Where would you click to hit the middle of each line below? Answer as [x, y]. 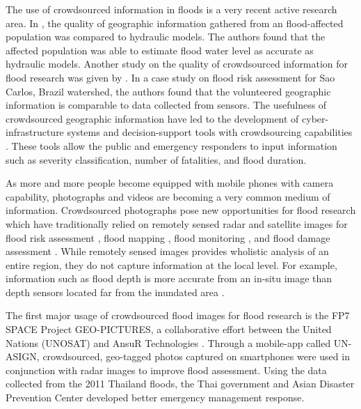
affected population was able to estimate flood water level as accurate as [160, 50]
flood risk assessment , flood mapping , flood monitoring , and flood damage [168, 237]
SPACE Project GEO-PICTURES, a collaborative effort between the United [169, 329]
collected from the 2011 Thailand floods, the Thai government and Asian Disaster [180, 384]
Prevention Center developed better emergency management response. [155, 398]
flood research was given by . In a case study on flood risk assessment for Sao [170, 77]
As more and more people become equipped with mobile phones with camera [170, 183]
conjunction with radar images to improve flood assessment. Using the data [166, 370]
